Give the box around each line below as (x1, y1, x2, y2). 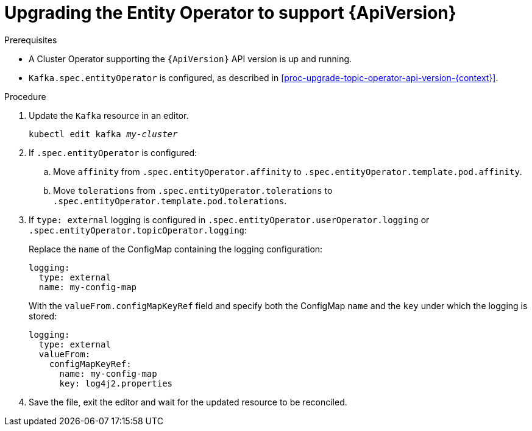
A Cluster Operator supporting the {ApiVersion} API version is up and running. (29, 53, 352, 64)
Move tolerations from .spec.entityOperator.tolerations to (53, 185, 333, 196)
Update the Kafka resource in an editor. (29, 110, 189, 121)
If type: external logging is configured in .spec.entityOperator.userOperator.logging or (29, 214, 430, 225)
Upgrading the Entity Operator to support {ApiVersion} (4, 2, 456, 23)
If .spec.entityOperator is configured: (29, 147, 197, 158)
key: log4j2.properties (59, 378, 173, 388)
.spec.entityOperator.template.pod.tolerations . (53, 195, 287, 206)
